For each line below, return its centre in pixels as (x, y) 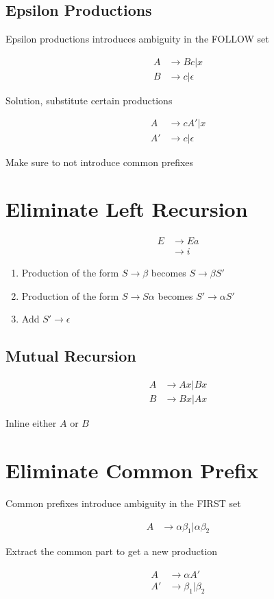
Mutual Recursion (71, 356)
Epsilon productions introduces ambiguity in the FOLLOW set (137, 39)
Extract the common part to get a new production (112, 551)
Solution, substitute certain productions (89, 100)
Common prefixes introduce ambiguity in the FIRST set (123, 503)
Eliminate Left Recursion (127, 209)
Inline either (31, 423)
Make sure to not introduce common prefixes (100, 162)
